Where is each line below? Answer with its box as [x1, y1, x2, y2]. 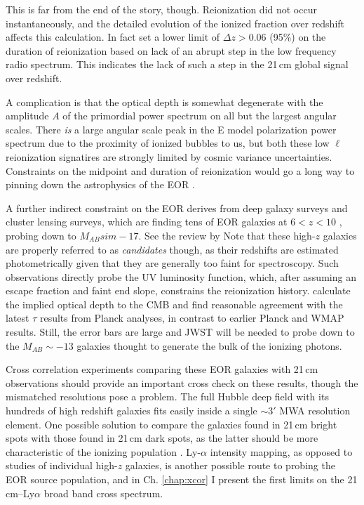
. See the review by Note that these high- [138, 228, 316, 242]
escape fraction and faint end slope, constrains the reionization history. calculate [6, 283, 351, 298]
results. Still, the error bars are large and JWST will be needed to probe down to [6, 324, 355, 339]
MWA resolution [279, 403, 351, 418]
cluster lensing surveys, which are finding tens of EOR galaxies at [6, 214, 288, 229]
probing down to [6, 228, 76, 242]
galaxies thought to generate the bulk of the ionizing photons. [76, 338, 342, 353]
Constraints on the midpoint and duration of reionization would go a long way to [6, 163, 355, 178]
